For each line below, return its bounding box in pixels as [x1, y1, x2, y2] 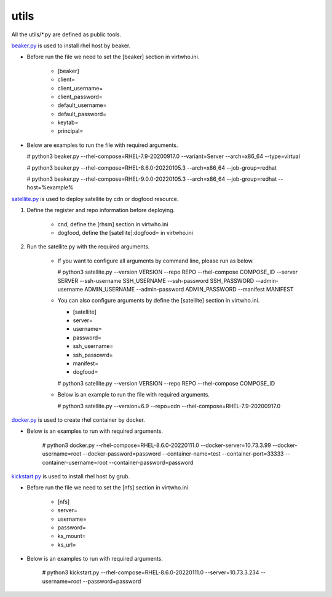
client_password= [57, 93, 103, 100]
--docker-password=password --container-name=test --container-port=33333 [82, 450, 284, 457]
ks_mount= [57, 532, 86, 540]
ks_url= [57, 541, 76, 548]
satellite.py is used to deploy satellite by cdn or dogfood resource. [11, 195, 179, 202]
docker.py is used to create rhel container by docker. [11, 416, 146, 424]
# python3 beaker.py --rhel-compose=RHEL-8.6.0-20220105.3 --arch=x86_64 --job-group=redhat [26, 164, 277, 172]
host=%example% [26, 184, 74, 191]
